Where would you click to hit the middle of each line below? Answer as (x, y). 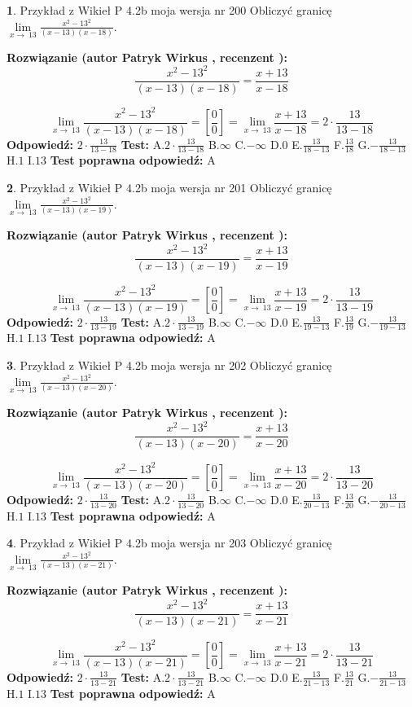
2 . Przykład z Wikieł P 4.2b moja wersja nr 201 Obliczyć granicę (169, 188)
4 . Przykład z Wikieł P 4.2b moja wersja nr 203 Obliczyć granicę (169, 543)
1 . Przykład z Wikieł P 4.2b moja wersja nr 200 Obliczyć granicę (169, 10)
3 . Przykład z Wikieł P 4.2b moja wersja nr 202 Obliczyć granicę (169, 365)
